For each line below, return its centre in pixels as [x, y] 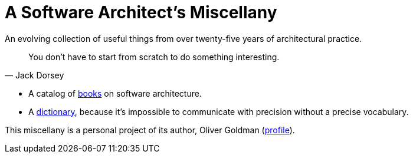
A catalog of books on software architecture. [115, 93]
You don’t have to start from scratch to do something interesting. [154, 57]
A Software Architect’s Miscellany [141, 12]
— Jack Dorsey [35, 75]
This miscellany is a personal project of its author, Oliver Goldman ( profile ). [150, 130]
